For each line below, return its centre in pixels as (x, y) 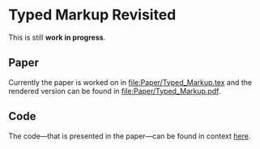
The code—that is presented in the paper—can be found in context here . (130, 136)
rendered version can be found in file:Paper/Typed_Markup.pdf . (115, 91)
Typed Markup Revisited (92, 15)
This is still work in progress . (57, 37)
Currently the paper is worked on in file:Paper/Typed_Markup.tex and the (130, 82)
